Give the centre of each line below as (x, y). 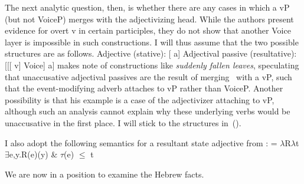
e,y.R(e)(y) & (33, 154)
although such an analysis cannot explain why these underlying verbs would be (148, 111)
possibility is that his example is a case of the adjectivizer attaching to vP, (140, 99)
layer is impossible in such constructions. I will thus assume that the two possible (152, 42)
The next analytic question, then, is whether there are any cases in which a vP (147, 7)
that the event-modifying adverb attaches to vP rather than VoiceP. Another (144, 88)
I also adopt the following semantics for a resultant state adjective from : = (141, 142)
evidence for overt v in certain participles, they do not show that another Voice (148, 30)
